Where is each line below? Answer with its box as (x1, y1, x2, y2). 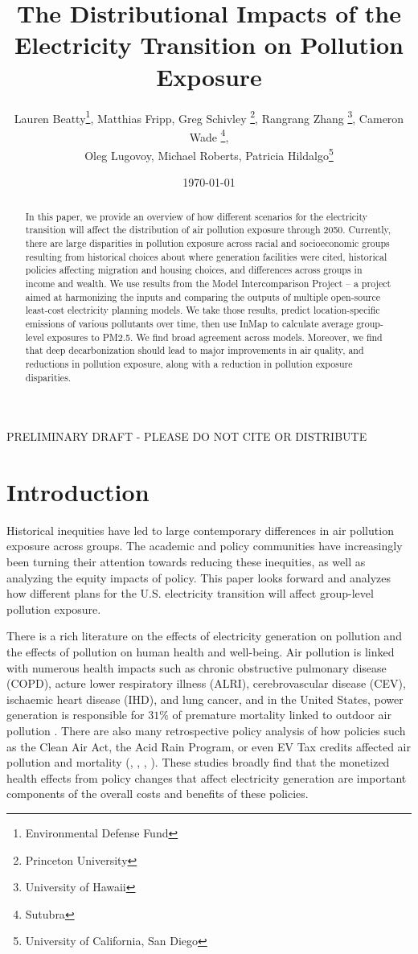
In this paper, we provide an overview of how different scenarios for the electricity (25, 209, 367, 223)
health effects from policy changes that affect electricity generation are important (6, 769, 407, 786)
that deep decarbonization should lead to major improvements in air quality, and (25, 343, 364, 357)
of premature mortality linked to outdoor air (172, 706, 391, 723)
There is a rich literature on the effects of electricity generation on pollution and (6, 627, 402, 644)
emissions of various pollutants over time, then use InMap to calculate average (25, 316, 354, 330)
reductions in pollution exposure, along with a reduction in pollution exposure (25, 356, 353, 370)
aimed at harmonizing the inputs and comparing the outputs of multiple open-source (25, 290, 381, 303)
